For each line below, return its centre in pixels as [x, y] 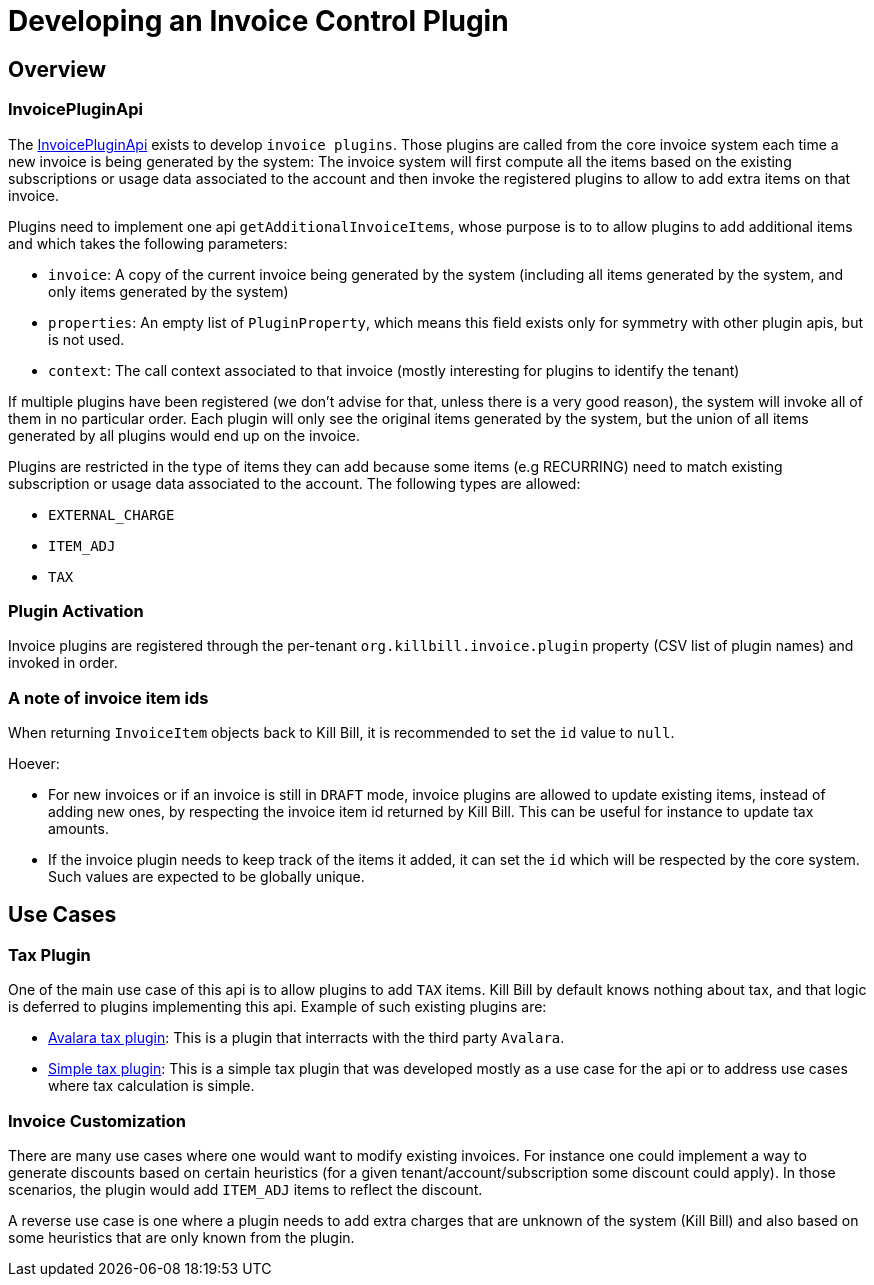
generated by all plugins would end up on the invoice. [184, 435]
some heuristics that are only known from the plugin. [181, 1238]
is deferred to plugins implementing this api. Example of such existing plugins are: [277, 1007]
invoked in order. [63, 663]
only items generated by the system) [168, 291]
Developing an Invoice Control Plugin [258, 21]
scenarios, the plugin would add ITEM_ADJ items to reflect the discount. [245, 1190]
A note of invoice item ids [108, 697]
